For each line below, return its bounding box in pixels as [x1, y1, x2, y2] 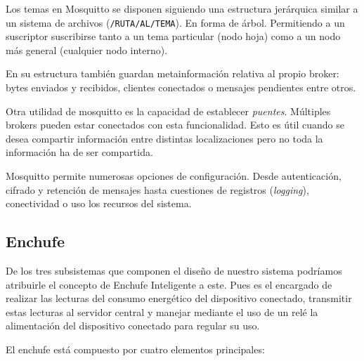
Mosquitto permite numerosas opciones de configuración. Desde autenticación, [6, 169, 342, 183]
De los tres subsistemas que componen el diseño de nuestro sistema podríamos [6, 263, 342, 277]
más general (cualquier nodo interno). [6, 42, 168, 57]
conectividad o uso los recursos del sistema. [6, 196, 192, 211]
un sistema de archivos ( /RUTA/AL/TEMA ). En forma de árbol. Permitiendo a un [6, 15, 345, 29]
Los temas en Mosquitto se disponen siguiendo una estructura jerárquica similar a [6, 1, 358, 15]
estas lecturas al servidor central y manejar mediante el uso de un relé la [6, 304, 318, 319]
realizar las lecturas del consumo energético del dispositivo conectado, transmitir [6, 291, 352, 306]
